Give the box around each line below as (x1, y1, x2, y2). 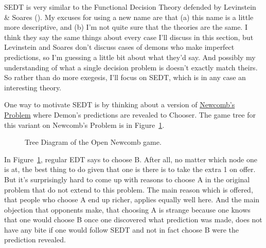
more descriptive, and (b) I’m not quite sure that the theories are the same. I (4, 22, 247, 32)
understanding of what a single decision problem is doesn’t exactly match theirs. (4, 62, 258, 72)
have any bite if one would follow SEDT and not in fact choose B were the (4, 224, 239, 235)
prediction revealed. (4, 234, 66, 245)
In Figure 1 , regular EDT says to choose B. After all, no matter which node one (4, 154, 257, 164)
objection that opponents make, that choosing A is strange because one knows (4, 204, 251, 215)
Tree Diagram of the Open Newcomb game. (25, 137, 162, 147)
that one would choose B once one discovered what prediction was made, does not (4, 214, 262, 225)
